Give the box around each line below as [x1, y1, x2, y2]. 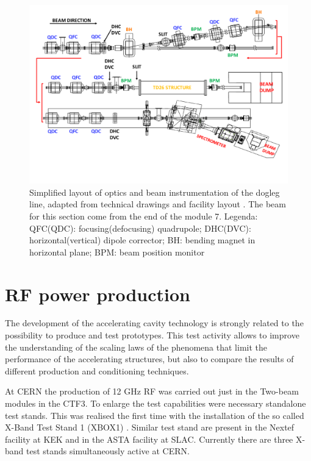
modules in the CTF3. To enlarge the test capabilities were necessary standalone [5, 397, 306, 409]
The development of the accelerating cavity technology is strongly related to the [5, 316, 304, 329]
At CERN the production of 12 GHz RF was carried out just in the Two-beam [5, 385, 299, 398]
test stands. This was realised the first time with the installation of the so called [5, 409, 304, 421]
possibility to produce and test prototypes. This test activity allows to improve [5, 329, 299, 341]
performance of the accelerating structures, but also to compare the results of [5, 352, 294, 365]
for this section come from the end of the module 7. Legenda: [29, 209, 258, 222]
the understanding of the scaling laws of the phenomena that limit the [5, 340, 268, 353]
